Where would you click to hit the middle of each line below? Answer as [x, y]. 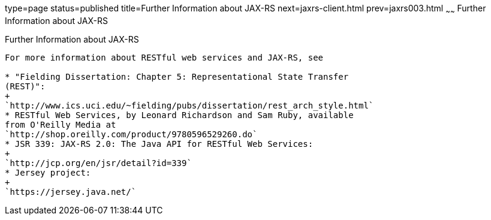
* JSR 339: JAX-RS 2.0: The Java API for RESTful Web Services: [159, 144]
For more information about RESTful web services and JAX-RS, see [164, 57]
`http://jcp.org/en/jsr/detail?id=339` [98, 163]
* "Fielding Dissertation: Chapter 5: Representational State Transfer [177, 76]
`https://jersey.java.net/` [71, 192]
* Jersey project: [48, 172]
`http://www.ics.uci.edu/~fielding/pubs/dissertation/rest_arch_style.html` [189, 105]
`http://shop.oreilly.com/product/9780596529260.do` [131, 134]
